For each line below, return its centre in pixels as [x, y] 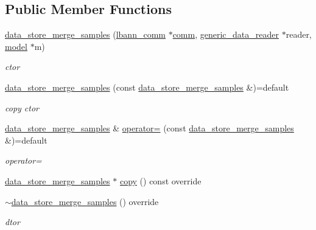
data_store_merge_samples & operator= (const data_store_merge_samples [149, 128]
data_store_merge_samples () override [85, 201]
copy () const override [160, 180]
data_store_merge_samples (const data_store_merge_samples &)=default [147, 87]
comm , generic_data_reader [226, 34]
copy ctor [22, 107]
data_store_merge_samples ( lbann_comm [85, 34]
